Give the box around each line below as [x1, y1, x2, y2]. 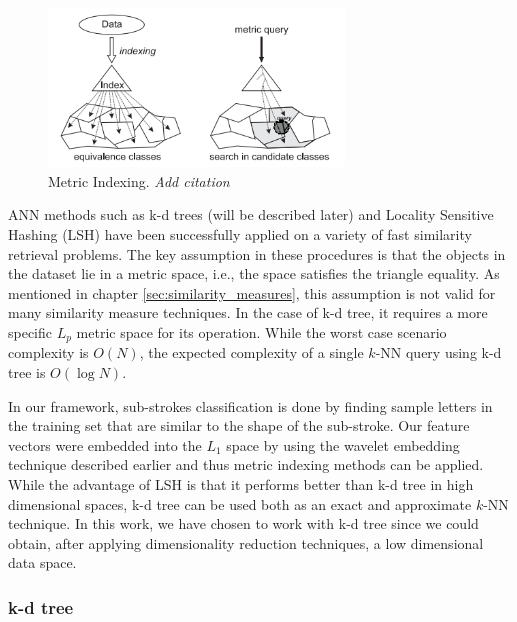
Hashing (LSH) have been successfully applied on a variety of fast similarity [8, 224, 472, 245]
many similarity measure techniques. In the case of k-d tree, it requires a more [8, 302, 488, 323]
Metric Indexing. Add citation [48, 170, 230, 191]
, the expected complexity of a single [139, 342, 364, 363]
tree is [8, 362, 46, 383]
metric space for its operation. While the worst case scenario [76, 322, 447, 343]
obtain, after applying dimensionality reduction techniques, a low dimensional [8, 532, 484, 553]
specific [8, 322, 53, 343]
